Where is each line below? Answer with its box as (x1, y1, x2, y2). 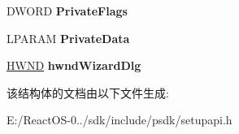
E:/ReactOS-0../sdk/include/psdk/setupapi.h (7, 111, 232, 128)
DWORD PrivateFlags (7, 2, 128, 19)
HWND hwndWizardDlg (7, 57, 141, 74)
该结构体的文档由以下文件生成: (7, 84, 169, 101)
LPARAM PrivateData (7, 29, 130, 46)
